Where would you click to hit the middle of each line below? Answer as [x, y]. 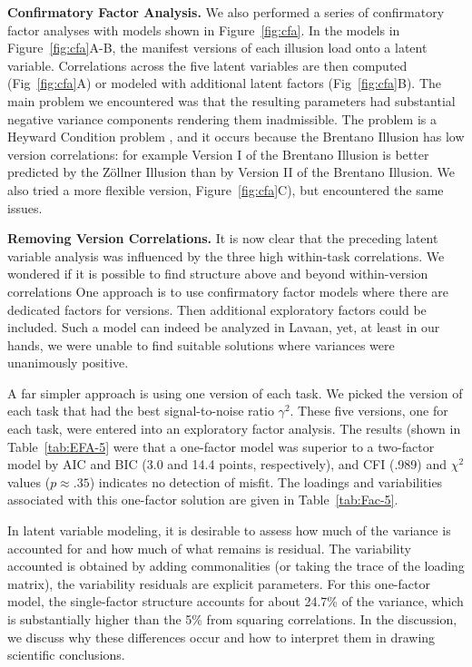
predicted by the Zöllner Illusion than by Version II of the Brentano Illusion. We [231, 172]
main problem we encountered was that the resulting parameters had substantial [231, 100]
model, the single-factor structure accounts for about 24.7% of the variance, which [236, 601]
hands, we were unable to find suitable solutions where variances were [201, 344]
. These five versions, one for [369, 411]
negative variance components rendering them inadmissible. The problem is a [222, 118]
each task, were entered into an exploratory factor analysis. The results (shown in [234, 429]
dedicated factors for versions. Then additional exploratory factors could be [217, 309]
